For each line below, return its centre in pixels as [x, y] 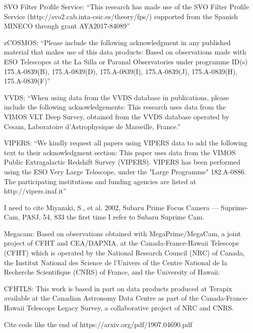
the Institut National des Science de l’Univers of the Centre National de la [116, 262]
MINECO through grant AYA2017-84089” [67, 26]
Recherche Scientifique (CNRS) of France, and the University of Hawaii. [112, 272]
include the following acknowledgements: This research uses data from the [115, 107]
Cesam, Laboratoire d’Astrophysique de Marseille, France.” [92, 126]
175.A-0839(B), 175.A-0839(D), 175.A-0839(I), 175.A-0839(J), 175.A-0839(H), [121, 71]
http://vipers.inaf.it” [35, 191]
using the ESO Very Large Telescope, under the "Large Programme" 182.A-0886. [125, 171]
